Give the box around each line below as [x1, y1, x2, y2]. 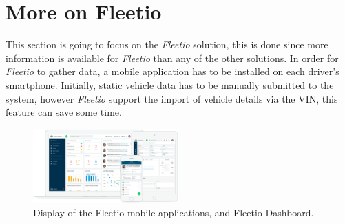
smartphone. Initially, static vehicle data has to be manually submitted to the [6, 77, 334, 92]
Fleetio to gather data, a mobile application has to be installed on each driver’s [6, 64, 339, 79]
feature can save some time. [6, 105, 122, 119]
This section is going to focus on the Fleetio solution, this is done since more [6, 37, 328, 52]
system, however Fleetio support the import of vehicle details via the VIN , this [6, 91, 338, 105]
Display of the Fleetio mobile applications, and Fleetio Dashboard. [33, 205, 314, 219]
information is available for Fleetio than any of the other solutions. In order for [6, 50, 339, 65]
